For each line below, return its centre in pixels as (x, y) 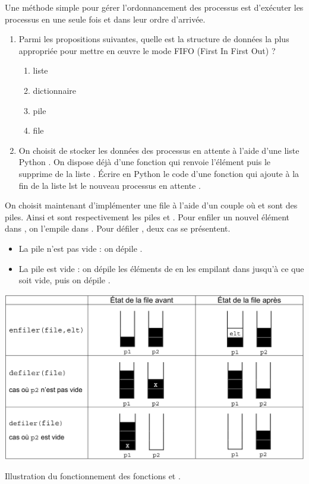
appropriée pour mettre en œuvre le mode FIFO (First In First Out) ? (147, 50)
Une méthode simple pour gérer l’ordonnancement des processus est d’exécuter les (154, 7)
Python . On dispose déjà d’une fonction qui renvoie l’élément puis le (145, 162)
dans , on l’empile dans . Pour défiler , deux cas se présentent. (118, 228)
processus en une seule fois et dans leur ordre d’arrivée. (105, 19)
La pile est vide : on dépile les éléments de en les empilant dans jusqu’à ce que (161, 268)
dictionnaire (54, 90)
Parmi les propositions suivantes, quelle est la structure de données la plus (154, 39)
